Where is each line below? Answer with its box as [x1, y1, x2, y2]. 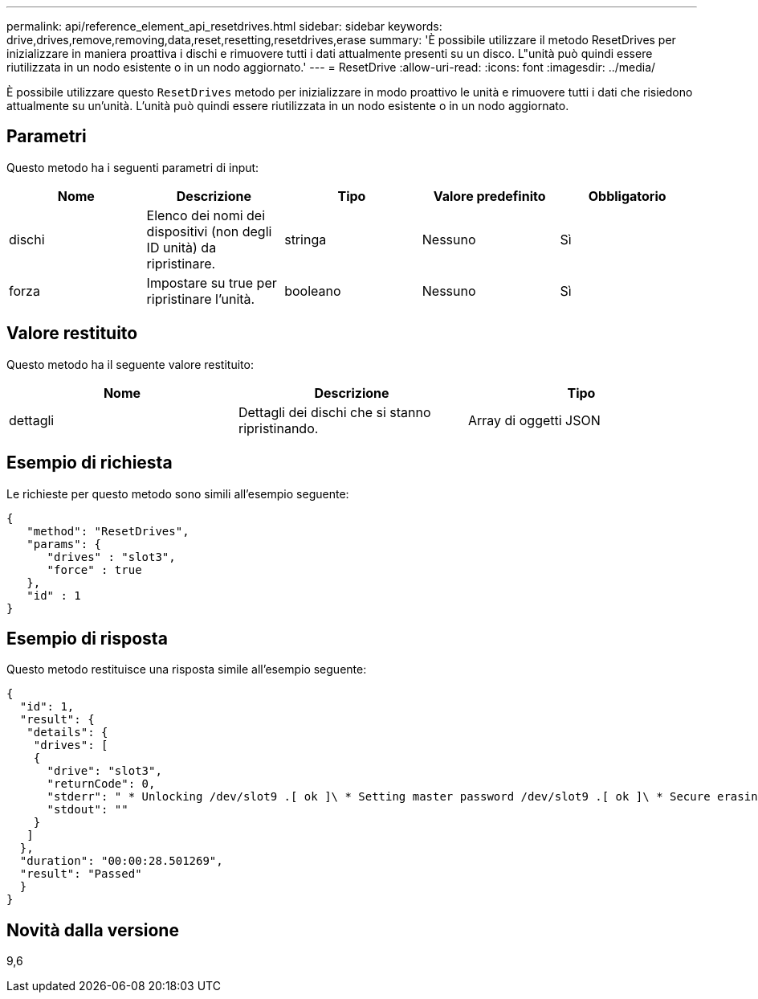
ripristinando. [238, 420, 319, 436]
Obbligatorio [588, 187, 666, 204]
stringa [284, 231, 327, 248]
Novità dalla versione [6, 919, 179, 940]
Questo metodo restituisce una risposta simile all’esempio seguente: [6, 662, 367, 677]
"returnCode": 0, [47, 777, 156, 791]
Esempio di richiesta [6, 452, 173, 473]
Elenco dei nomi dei [146, 207, 266, 223]
